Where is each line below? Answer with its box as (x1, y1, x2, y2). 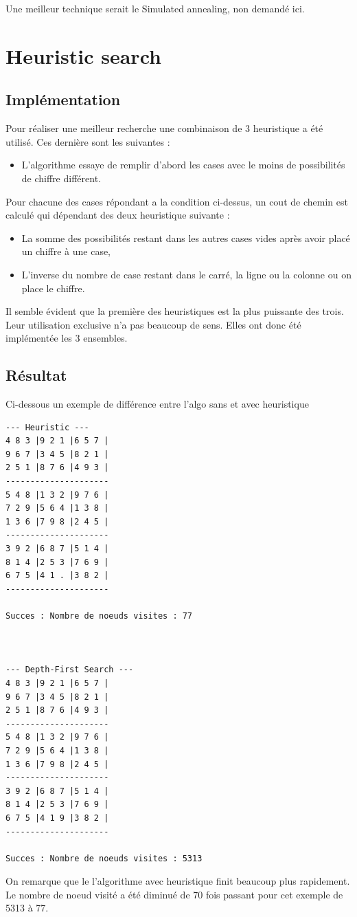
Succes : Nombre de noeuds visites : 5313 (5, 853, 203, 863)
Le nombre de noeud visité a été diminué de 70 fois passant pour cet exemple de (5, 887, 343, 901)
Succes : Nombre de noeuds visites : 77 (5, 611, 193, 621)
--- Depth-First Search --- (5, 665, 134, 675)
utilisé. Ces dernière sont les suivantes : (5, 134, 170, 148)
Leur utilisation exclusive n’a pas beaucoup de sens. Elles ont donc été (5, 317, 301, 331)
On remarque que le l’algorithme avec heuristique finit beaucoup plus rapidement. (5, 874, 350, 888)
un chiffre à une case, (21, 244, 111, 258)
